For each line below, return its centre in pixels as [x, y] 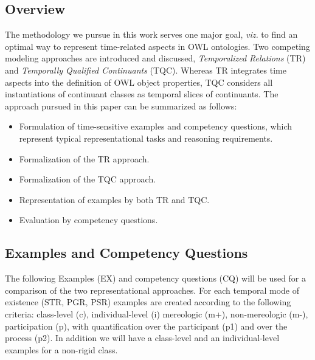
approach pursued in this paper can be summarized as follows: [121, 106]
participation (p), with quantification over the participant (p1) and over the [146, 326]
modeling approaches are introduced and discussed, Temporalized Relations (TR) [155, 58]
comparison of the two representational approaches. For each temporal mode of [152, 290]
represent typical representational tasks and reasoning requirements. [146, 138]
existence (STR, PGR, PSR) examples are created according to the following [148, 302]
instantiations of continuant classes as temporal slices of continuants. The [142, 94]
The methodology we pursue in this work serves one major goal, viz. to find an [151, 34]
